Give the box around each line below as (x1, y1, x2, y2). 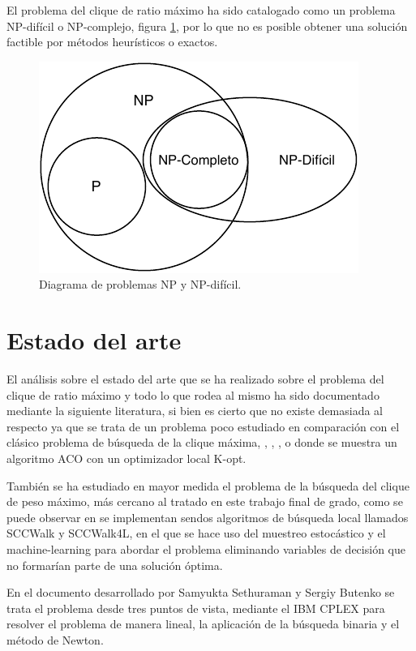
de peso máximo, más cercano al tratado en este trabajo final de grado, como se (6, 493, 403, 510)
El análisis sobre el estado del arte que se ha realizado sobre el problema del (6, 370, 384, 388)
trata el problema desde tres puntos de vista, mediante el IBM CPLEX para (6, 599, 385, 616)
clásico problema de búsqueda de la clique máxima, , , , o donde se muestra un (6, 434, 397, 451)
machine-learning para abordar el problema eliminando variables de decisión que (6, 541, 405, 558)
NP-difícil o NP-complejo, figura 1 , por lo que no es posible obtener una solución (6, 17, 408, 34)
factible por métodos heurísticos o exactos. (6, 33, 218, 50)
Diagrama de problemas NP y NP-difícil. (39, 276, 242, 293)
